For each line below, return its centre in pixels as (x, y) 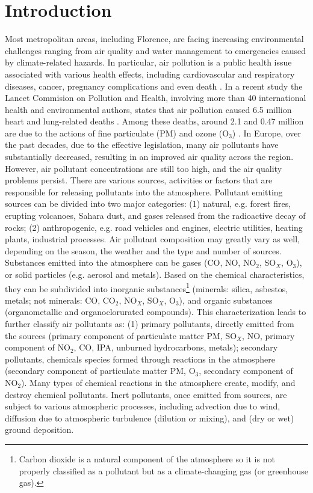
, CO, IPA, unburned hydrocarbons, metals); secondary (176, 347)
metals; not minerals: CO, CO (60, 300)
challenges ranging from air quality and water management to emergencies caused (156, 50)
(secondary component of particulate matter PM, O (100, 371)
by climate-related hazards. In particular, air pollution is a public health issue (148, 62)
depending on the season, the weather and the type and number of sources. (143, 250)
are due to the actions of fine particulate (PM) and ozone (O (117, 133)
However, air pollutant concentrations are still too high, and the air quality (144, 168)
